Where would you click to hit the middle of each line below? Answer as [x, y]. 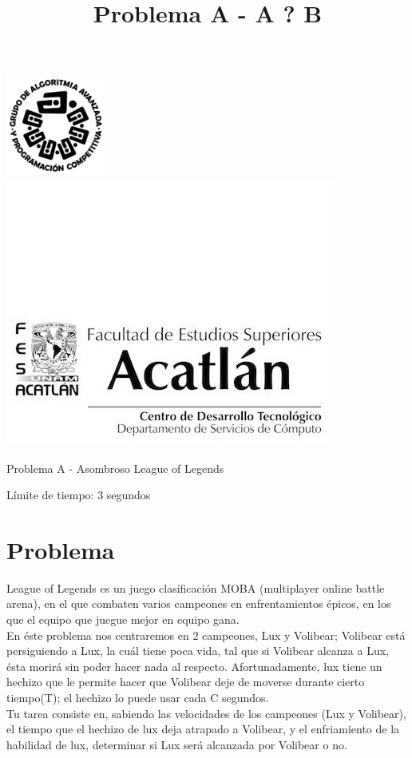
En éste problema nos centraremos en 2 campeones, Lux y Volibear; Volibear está [206, 635]
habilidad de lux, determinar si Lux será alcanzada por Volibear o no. [177, 744]
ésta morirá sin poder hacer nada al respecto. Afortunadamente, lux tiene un [194, 666]
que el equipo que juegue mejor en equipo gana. [123, 619]
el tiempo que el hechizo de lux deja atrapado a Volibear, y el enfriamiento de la [203, 729]
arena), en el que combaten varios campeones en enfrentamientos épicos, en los [199, 603]
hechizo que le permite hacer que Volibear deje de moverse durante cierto [186, 682]
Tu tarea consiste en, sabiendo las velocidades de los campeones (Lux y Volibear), [206, 713]
